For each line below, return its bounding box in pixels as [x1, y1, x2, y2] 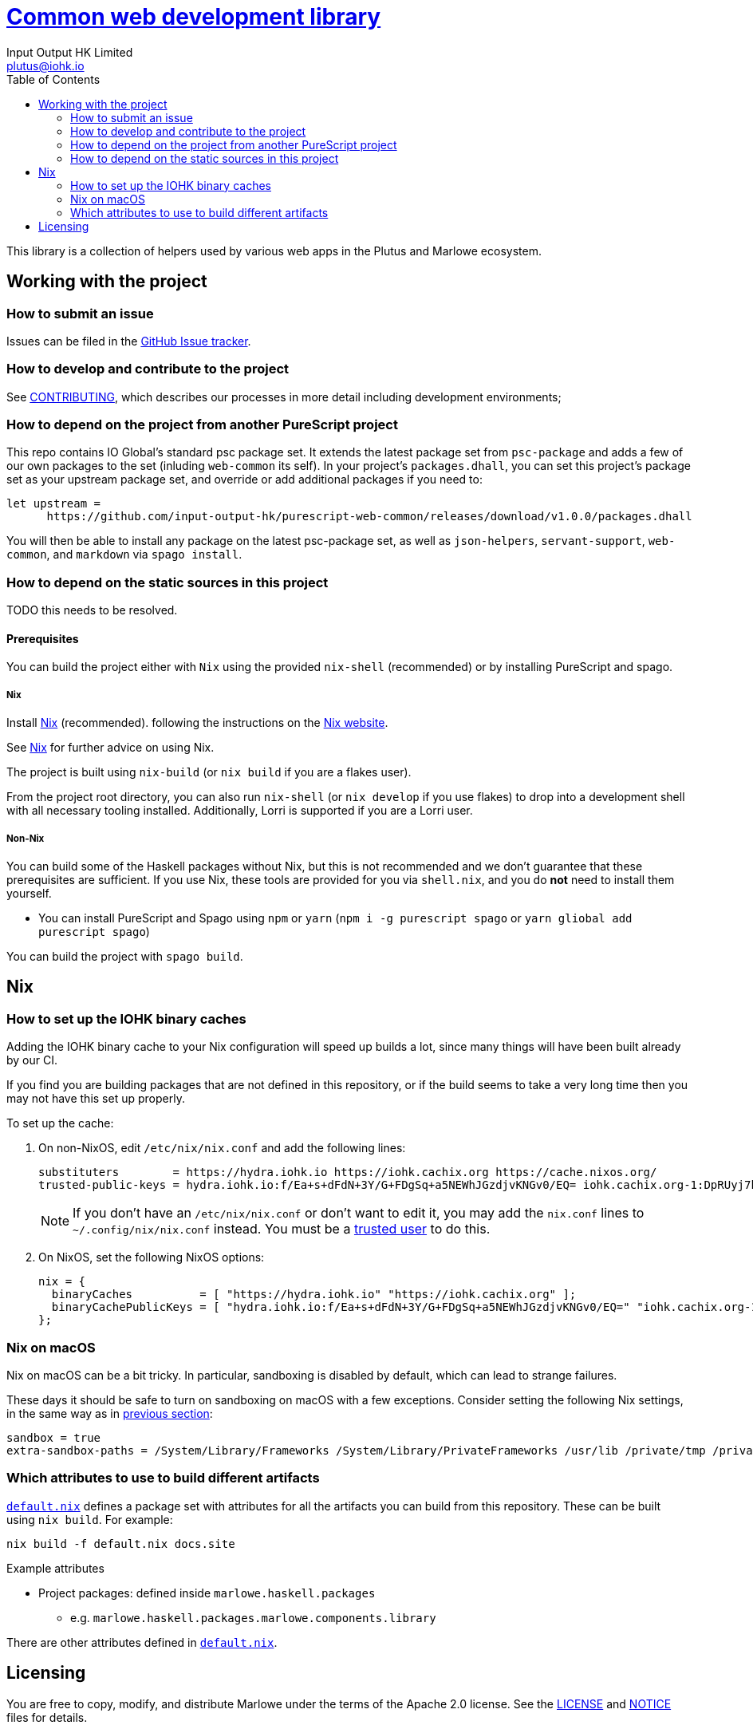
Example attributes [6, 1561, 104, 1575]
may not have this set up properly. [6, 1091, 185, 1106]
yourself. [6, 886, 52, 900]
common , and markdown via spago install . [6, 547, 242, 562]
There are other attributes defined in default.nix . [6, 1635, 278, 1649]
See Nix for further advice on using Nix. [6, 740, 215, 755]
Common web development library [6, 3, 381, 30]
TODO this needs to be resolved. [6, 603, 178, 618]
